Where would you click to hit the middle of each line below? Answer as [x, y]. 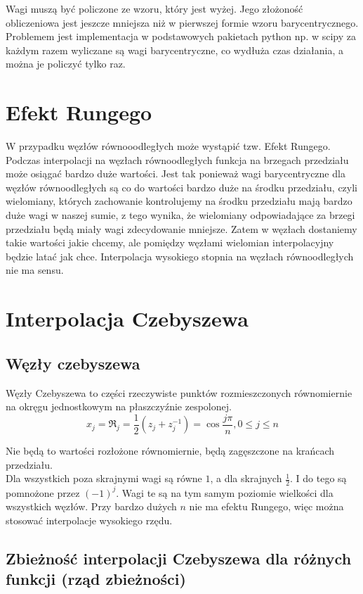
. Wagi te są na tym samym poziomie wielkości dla [225, 492]
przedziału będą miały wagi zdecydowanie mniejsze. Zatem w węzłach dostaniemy [181, 228]
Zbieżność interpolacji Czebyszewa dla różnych [179, 558]
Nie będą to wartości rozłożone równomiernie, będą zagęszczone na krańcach [170, 451]
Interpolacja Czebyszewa [127, 318]
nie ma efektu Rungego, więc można [266, 506]
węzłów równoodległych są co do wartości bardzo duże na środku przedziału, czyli [182, 187]
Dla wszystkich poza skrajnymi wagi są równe [104, 478]
